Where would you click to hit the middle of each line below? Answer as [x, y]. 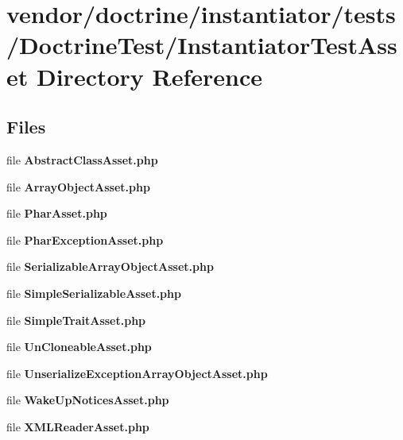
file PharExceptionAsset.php [85, 239]
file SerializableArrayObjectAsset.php [110, 266]
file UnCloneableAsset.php [79, 347]
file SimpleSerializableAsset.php [94, 293]
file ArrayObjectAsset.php [78, 186]
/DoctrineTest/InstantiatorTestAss [202, 45]
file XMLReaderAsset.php [78, 426]
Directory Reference [149, 76]
